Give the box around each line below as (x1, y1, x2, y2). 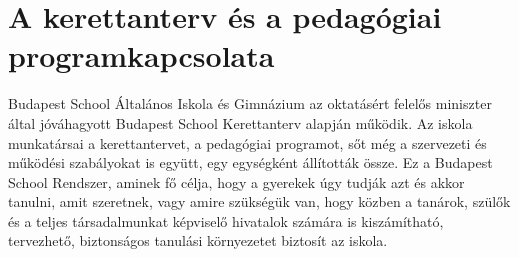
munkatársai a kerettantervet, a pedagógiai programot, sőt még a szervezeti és (8, 132, 487, 153)
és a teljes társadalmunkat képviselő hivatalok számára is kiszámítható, (8, 210, 444, 231)
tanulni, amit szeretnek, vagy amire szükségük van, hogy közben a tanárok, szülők (8, 191, 511, 212)
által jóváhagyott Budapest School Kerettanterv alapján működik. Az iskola (8, 112, 473, 133)
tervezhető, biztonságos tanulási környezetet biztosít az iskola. (8, 230, 388, 251)
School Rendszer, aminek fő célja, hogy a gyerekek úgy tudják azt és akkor (8, 171, 465, 192)
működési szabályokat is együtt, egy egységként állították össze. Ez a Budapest (8, 152, 493, 173)
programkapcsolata (8, 35, 275, 76)
